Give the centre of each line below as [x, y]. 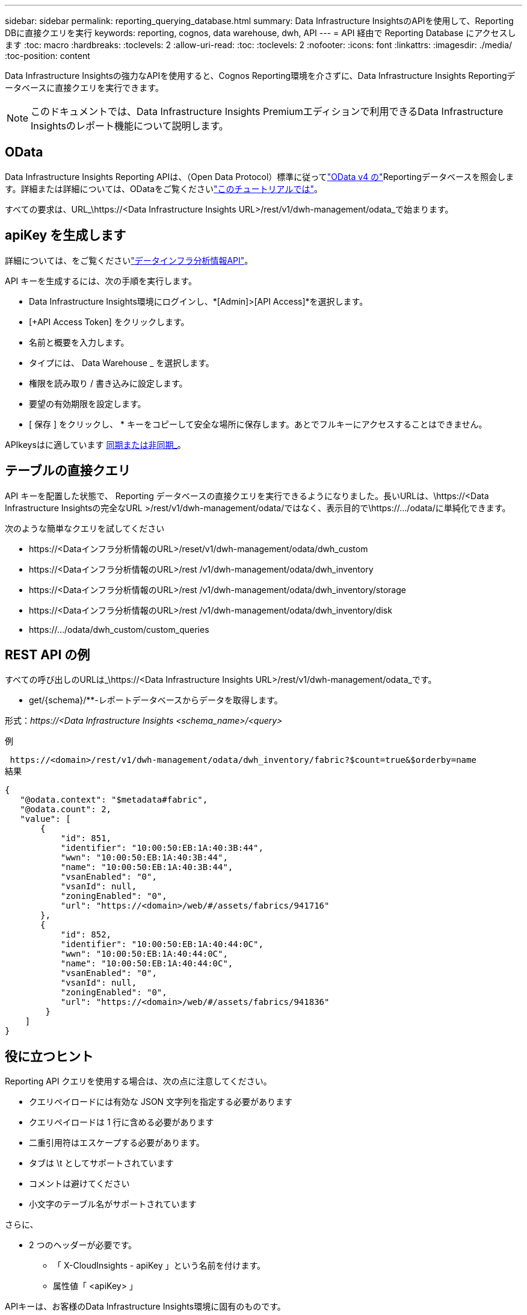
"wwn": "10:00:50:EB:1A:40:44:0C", [144, 954]
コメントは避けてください [79, 1184]
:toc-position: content [48, 56]
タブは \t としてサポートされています [101, 1163]
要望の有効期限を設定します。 [88, 403]
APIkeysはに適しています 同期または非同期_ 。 [95, 444]
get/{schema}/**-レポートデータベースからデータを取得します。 [156, 700]
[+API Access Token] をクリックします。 [109, 322]
